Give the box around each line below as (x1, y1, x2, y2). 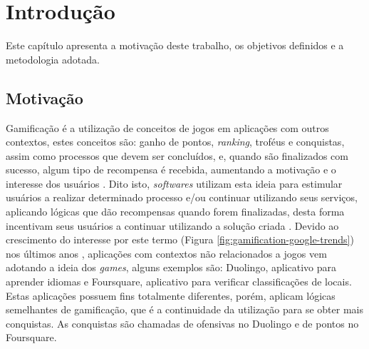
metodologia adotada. (6, 51, 100, 66)
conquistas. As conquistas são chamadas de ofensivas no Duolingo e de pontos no (6, 315, 359, 330)
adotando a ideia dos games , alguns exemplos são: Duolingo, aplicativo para (6, 260, 337, 275)
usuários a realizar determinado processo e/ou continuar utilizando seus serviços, (6, 190, 358, 205)
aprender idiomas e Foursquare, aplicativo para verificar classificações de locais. (6, 274, 352, 289)
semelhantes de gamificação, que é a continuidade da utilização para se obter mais (6, 302, 363, 317)
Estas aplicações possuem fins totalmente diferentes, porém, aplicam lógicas (6, 288, 336, 303)
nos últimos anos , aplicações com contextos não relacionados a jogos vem (6, 246, 327, 261)
